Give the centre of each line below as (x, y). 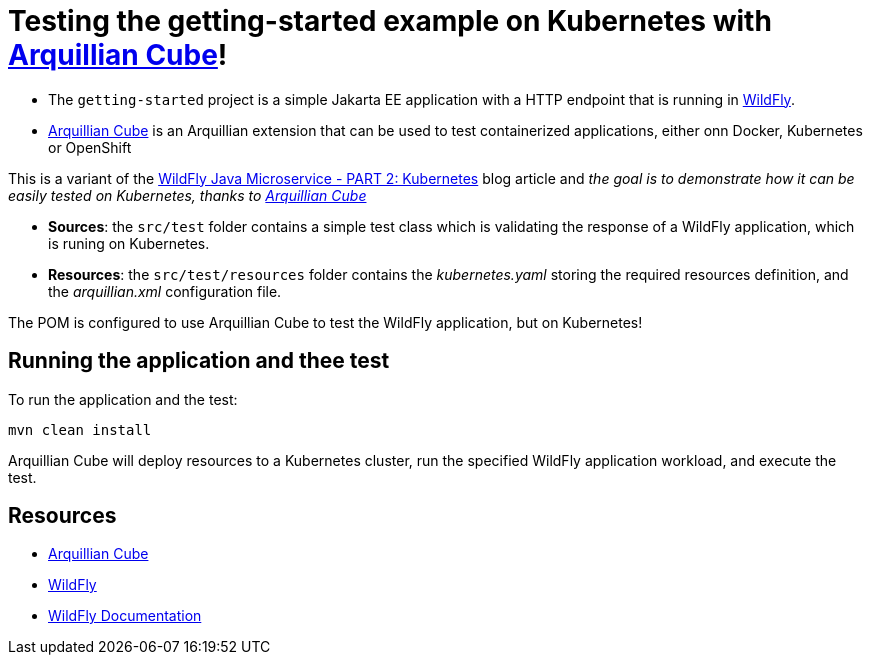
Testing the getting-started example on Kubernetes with (390, 21)
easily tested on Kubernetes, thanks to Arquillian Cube (187, 195)
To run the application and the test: (123, 399)
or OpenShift (90, 147)
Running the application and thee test (199, 361)
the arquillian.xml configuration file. (165, 291)
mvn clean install (80, 429)
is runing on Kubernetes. (129, 243)
